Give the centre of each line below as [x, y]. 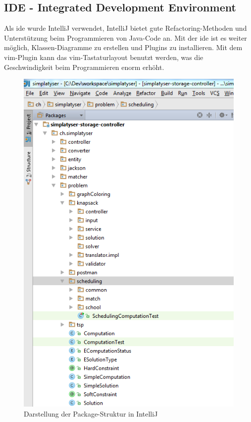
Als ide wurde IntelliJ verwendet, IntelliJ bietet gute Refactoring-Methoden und [125, 28]
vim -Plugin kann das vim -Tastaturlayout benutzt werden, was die [104, 57]
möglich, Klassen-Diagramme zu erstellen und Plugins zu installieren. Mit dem [123, 47]
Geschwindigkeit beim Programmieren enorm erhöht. [84, 67]
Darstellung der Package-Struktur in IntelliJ [91, 413]
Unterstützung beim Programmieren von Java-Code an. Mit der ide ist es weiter [125, 37]
